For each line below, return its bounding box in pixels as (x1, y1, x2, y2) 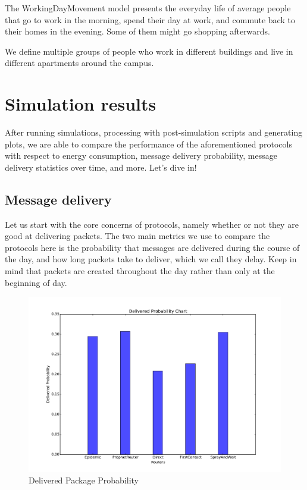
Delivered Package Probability (29, 474, 139, 486)
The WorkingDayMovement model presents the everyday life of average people (5, 2, 291, 14)
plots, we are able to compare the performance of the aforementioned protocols (5, 137, 292, 150)
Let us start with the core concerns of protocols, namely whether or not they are (5, 218, 299, 230)
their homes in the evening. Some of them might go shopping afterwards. (5, 25, 271, 37)
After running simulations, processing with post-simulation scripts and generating (5, 126, 303, 139)
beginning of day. (5, 276, 67, 288)
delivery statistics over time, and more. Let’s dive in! (5, 161, 197, 173)
